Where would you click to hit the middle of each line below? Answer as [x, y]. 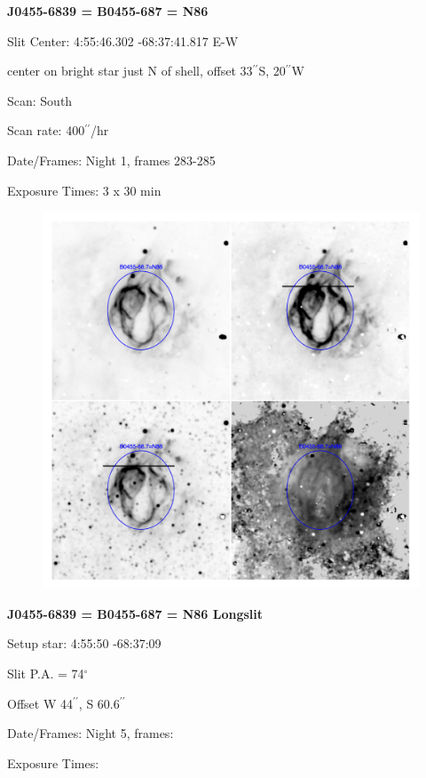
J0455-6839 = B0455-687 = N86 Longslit [135, 613]
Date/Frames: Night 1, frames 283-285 [111, 160]
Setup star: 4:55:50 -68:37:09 [84, 643]
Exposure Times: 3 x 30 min [84, 190]
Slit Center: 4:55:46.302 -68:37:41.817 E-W [123, 40]
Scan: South [40, 100]
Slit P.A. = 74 [46, 673]
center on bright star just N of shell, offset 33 [130, 71]
